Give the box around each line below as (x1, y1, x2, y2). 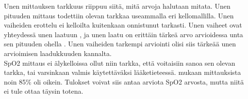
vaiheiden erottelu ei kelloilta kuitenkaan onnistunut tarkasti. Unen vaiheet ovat (4, 20, 242, 30)
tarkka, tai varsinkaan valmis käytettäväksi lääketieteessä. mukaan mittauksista (4, 67, 241, 77)
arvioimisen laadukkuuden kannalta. (4, 48, 112, 58)
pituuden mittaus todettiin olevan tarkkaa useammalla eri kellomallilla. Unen (4, 10, 234, 20)
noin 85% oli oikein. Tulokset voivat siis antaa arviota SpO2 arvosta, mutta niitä (4, 76, 244, 86)
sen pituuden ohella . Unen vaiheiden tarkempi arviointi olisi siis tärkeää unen (4, 39, 236, 49)
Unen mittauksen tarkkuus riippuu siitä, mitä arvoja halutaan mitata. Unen (4, 1, 231, 11)
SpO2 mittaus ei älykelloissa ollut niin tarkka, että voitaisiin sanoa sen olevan (4, 57, 235, 68)
